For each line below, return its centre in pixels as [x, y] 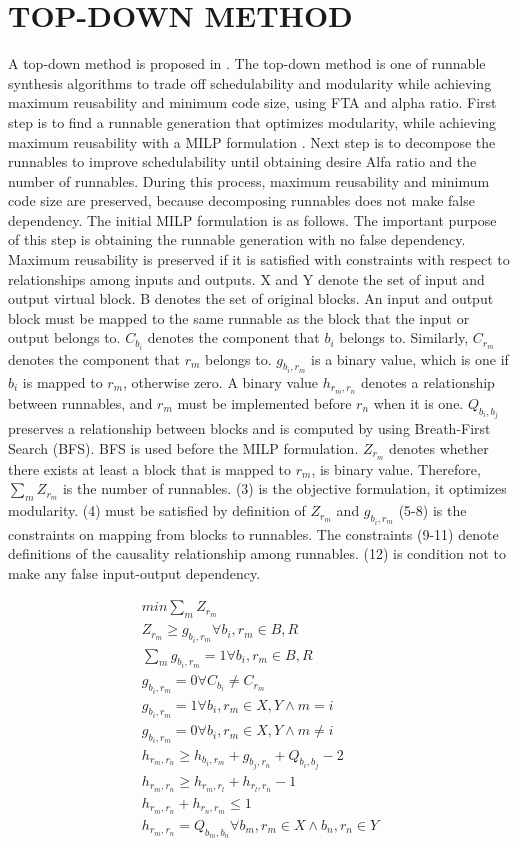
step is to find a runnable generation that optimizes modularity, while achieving [252, 121]
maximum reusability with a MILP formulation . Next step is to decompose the [252, 141]
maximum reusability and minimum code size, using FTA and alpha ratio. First [252, 102]
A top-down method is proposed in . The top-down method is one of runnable [247, 63]
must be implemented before [264, 402]
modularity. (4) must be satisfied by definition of [157, 510]
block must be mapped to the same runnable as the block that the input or [239, 317]
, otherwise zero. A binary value [221, 381]
